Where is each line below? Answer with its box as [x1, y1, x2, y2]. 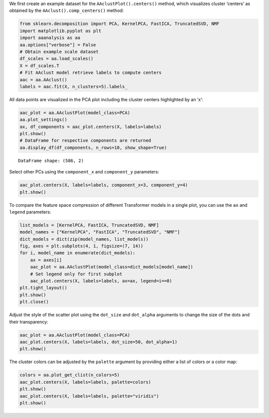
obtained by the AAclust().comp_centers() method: [9, 7, 124, 13]
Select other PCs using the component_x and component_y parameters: [9, 169, 159, 175]
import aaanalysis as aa [19, 35, 81, 41]
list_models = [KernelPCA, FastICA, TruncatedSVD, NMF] [19, 222, 159, 228]
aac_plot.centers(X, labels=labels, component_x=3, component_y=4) [19, 182, 188, 188]
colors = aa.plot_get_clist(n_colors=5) [19, 372, 120, 378]
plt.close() [19, 299, 49, 305]
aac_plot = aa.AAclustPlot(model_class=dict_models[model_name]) [30, 264, 193, 270]
